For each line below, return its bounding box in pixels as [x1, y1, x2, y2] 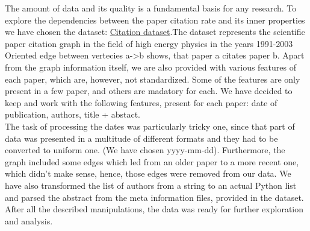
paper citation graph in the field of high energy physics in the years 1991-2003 [5, 37, 293, 49]
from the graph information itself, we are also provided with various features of [5, 60, 296, 73]
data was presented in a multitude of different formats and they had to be [5, 131, 278, 144]
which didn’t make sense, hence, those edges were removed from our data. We [5, 167, 291, 180]
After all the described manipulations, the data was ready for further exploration [5, 203, 304, 215]
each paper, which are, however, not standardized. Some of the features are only [5, 72, 300, 85]
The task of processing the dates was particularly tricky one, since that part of [5, 119, 295, 132]
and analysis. [5, 214, 53, 227]
